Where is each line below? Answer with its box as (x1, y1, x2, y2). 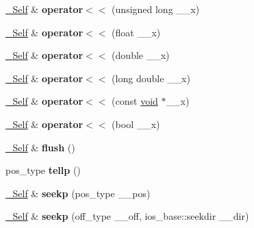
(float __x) (112, 25, 161, 39)
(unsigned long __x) (112, 2, 200, 16)
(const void (112, 94, 158, 108)
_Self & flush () (5, 140, 75, 154)
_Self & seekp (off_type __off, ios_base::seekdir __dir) (5, 209, 249, 223)
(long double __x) (112, 71, 190, 85)
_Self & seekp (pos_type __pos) (5, 186, 151, 200)
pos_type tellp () (5, 163, 81, 177)
